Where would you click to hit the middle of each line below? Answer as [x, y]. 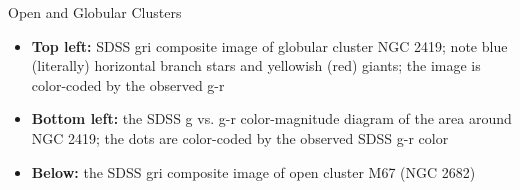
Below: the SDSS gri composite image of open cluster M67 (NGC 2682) [253, 171]
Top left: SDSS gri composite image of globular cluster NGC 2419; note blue [269, 45]
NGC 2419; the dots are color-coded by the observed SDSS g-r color [240, 137]
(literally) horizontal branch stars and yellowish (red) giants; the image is [256, 65]
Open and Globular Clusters [95, 12]
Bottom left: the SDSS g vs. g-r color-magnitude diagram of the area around [271, 118]
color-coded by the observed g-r [128, 84]
